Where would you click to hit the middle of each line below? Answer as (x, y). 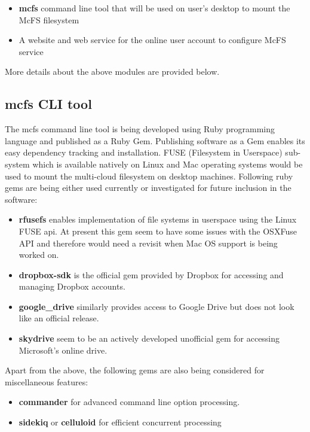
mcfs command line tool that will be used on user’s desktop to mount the (154, 8)
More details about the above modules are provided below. (112, 72)
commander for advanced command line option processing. (129, 402)
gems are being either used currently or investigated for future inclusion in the (148, 188)
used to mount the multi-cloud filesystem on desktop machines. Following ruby (149, 176)
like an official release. (59, 318)
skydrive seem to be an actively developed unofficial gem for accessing (149, 338)
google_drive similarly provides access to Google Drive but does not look (156, 306)
